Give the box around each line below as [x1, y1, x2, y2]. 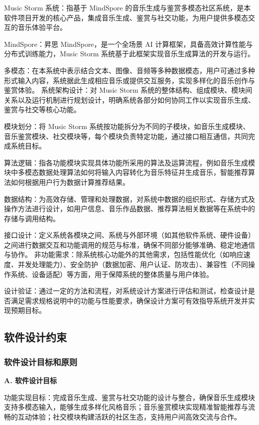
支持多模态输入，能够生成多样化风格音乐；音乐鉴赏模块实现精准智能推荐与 [4, 402, 248, 412]
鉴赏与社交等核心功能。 [4, 104, 81, 115]
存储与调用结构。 [4, 213, 60, 223]
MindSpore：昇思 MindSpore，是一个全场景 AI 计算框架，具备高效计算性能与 [4, 38, 253, 49]
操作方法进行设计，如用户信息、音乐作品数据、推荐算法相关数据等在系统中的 [4, 203, 255, 214]
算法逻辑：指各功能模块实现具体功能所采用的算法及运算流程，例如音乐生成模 [4, 157, 255, 167]
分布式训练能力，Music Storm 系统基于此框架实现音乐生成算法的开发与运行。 [4, 48, 255, 59]
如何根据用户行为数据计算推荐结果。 [10, 176, 129, 187]
